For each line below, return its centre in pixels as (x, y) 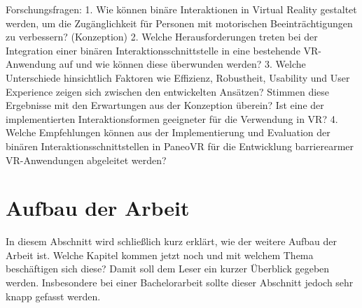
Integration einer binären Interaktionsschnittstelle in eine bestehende (153, 50)
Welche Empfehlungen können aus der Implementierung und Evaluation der (168, 132)
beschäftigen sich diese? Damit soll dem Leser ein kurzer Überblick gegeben (168, 269)
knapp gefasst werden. (53, 296)
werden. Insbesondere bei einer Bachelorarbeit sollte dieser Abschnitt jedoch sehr (180, 283)
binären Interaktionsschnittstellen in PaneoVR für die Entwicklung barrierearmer (180, 146)
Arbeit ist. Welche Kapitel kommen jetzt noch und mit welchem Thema (160, 255)
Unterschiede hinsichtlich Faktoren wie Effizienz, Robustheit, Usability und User (178, 77)
